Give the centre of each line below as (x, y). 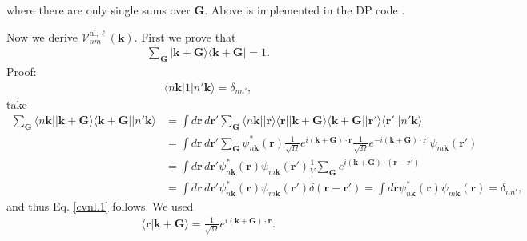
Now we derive (42, 36)
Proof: (22, 72)
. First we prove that (185, 36)
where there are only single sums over (99, 10)
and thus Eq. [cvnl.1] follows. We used (100, 205)
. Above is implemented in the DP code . (305, 10)
